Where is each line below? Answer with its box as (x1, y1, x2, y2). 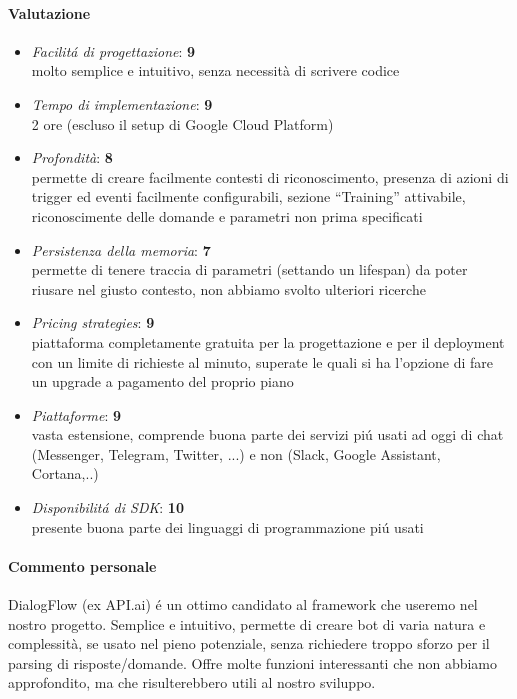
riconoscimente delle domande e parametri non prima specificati (31, 205, 423, 226)
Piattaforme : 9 (31, 404, 122, 425)
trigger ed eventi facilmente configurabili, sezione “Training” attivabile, (31, 186, 466, 207)
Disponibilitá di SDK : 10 (31, 497, 184, 518)
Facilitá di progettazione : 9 (31, 40, 196, 61)
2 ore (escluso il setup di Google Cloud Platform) (31, 113, 334, 134)
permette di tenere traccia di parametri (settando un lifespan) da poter (31, 259, 468, 280)
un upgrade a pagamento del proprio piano (31, 371, 294, 392)
